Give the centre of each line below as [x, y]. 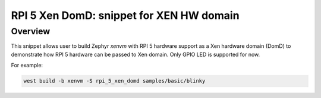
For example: [27, 66]
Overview [31, 31]
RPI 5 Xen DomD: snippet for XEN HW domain [125, 15]
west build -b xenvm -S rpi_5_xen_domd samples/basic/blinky [114, 81]
